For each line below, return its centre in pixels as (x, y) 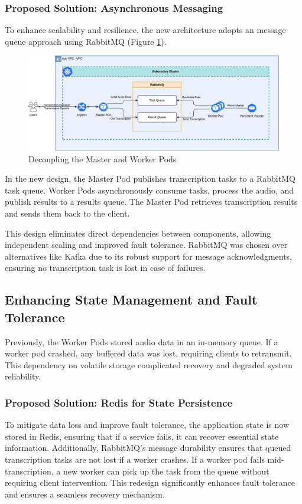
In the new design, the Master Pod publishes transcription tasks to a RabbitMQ (150, 179)
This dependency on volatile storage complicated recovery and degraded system (149, 364)
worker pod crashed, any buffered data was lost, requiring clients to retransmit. (148, 353)
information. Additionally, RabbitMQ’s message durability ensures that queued (148, 448)
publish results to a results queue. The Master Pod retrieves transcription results (151, 202)
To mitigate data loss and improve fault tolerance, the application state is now (147, 425)
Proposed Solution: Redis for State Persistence (119, 402)
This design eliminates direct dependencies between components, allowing (138, 233)
